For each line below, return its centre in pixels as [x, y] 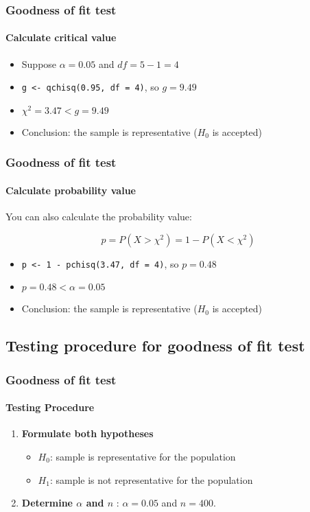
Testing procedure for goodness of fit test [155, 346]
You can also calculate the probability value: [99, 217]
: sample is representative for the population [143, 456]
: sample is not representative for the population [151, 479]
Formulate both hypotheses [87, 433]
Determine [47, 503]
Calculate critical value [61, 37]
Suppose [39, 63]
